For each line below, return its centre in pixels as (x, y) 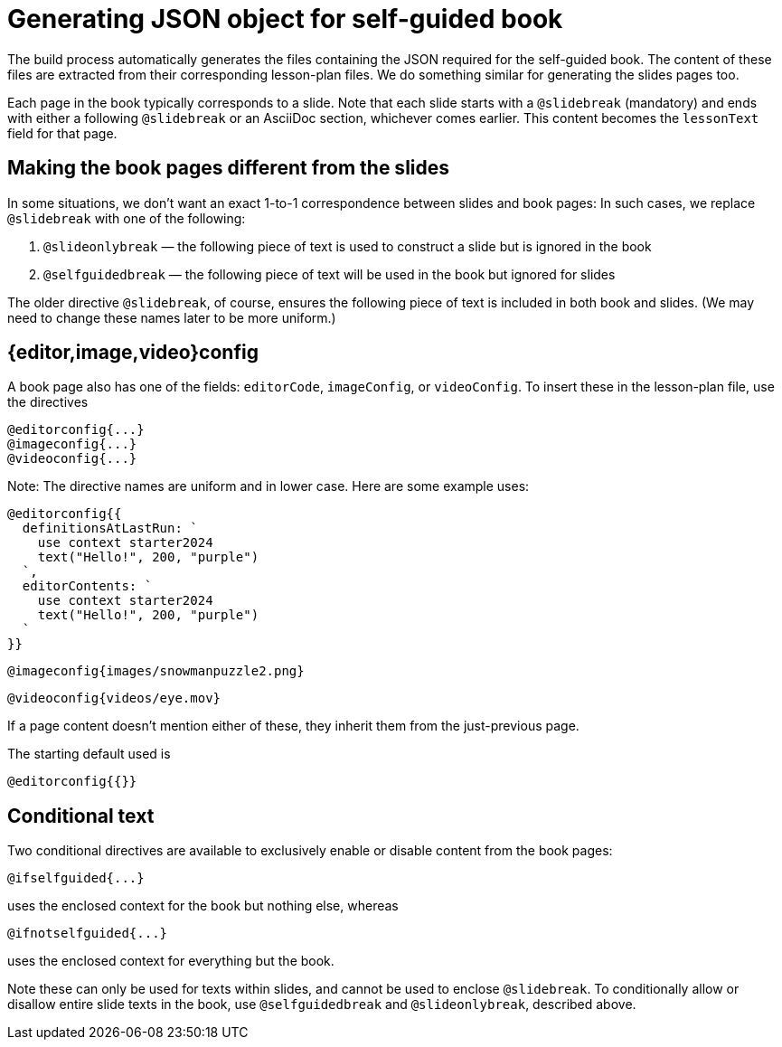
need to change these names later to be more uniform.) (172, 317)
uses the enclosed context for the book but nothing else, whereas (203, 906)
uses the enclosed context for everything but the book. (171, 961)
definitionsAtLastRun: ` (110, 528)
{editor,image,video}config (133, 353)
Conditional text (81, 816)
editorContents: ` (87, 586)
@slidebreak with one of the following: (127, 218)
